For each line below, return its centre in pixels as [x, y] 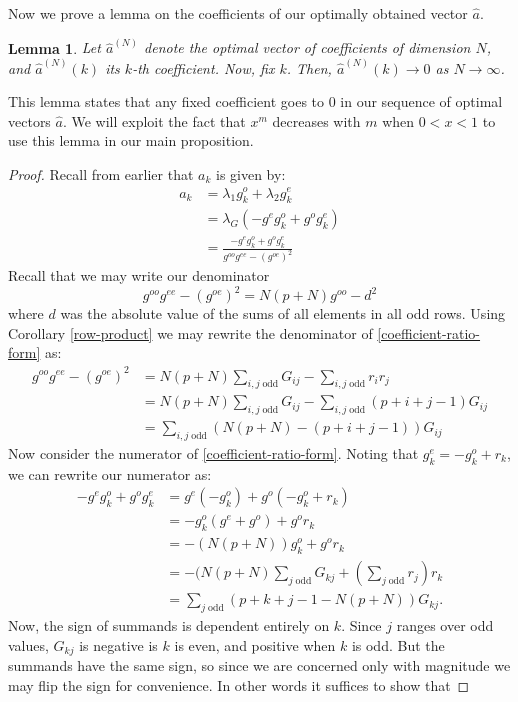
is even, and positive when [255, 644]
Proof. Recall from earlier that [101, 173]
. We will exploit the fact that [154, 120]
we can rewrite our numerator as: [110, 473]
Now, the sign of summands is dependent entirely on [169, 624]
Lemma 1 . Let [54, 47]
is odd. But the [398, 644]
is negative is [118, 644]
